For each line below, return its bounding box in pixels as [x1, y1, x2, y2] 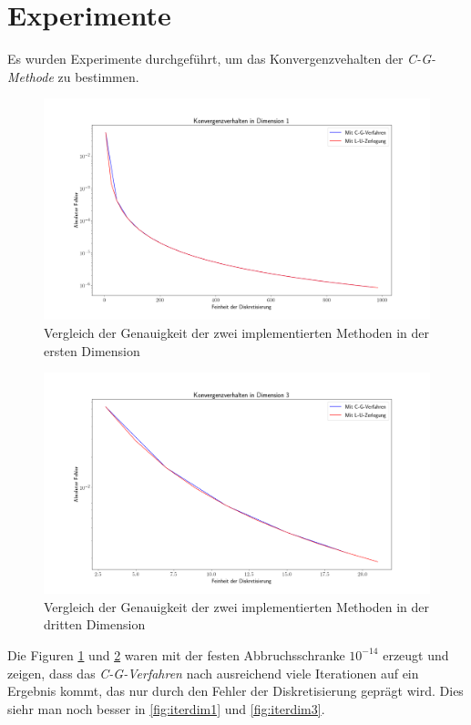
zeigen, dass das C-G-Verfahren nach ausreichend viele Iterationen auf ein [7, 663, 419, 682]
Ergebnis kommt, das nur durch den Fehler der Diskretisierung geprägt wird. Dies [7, 681, 464, 700]
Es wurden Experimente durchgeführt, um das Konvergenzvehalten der [7, 49, 404, 68]
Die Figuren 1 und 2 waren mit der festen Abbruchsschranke [7, 645, 345, 664]
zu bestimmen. [57, 66, 139, 86]
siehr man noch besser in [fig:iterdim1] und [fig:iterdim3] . [7, 699, 325, 718]
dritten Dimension [44, 615, 146, 634]
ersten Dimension [44, 341, 140, 360]
